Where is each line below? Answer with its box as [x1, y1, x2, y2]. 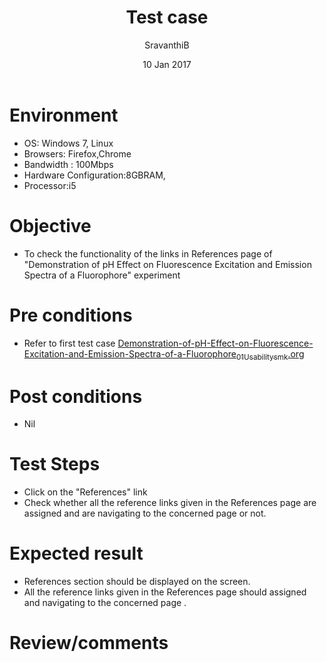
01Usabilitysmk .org [236, 347, 305, 362]
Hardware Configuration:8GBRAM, [23, 169, 166, 181]
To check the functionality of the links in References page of [23, 247, 273, 260]
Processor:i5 [23, 179, 77, 191]
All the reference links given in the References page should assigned [23, 586, 307, 598]
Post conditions [9, 385, 143, 408]
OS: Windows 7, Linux [23, 137, 114, 149]
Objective [9, 214, 92, 237]
